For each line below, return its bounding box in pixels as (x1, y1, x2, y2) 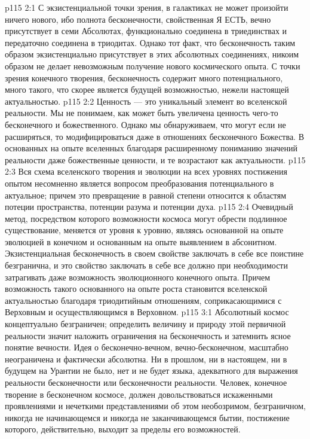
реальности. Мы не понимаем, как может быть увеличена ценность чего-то (5, 106, 278, 119)
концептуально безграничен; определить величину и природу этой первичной (5, 318, 286, 330)
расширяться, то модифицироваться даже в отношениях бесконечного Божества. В (5, 130, 304, 142)
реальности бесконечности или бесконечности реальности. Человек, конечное (5, 376, 287, 388)
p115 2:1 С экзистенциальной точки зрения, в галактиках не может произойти (5, 1, 288, 13)
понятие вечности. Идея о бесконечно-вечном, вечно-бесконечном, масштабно (5, 341, 288, 353)
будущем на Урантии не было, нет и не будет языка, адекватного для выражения (5, 364, 298, 377)
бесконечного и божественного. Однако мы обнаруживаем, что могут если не (5, 118, 286, 130)
